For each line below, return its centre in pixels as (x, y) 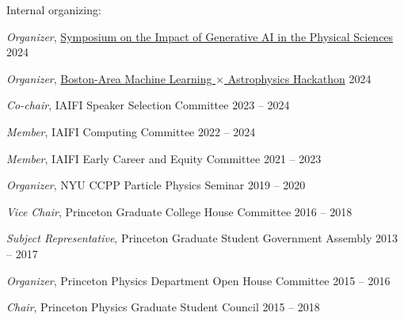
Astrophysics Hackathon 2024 (299, 78)
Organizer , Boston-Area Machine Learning (109, 78)
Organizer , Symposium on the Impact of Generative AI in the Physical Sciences (200, 36)
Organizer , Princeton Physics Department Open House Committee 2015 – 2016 (198, 280)
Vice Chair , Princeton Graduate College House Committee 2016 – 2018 (179, 211)
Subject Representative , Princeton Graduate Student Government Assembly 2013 (202, 238)
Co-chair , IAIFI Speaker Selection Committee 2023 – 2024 (148, 105)
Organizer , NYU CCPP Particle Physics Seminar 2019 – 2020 (156, 185)
